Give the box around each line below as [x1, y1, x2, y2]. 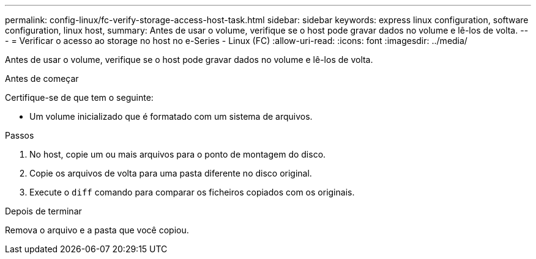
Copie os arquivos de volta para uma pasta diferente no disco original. [29, 168, 312, 178]
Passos [5, 130, 34, 140]
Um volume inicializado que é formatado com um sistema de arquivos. [29, 111, 313, 122]
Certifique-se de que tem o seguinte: [5, 92, 154, 103]
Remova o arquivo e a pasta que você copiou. [5, 225, 189, 235]
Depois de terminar [5, 206, 82, 216]
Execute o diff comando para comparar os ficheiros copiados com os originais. [29, 187, 355, 197]
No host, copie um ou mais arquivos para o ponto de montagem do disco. [29, 149, 326, 159]
